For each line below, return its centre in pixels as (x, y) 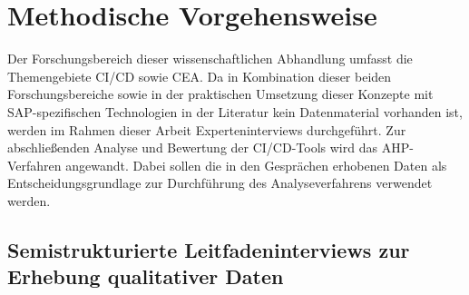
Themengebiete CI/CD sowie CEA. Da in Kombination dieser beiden (200, 76)
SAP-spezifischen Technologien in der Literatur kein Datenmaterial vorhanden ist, (235, 111)
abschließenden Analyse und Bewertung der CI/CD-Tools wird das (192, 147)
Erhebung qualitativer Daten (146, 276)
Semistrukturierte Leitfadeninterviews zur (209, 249)
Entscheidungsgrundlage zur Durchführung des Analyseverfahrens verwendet (220, 183)
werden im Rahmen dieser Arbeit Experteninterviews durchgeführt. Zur (207, 129)
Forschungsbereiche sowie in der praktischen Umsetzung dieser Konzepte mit (220, 94)
